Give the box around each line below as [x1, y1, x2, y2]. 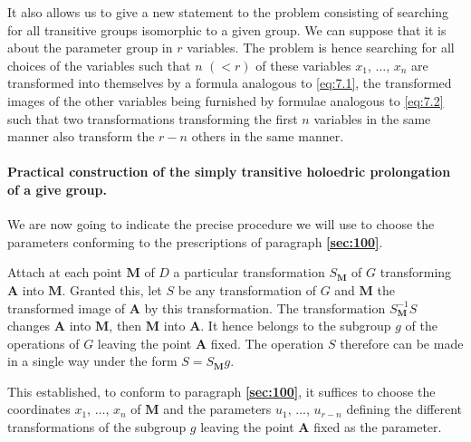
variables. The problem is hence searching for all [187, 38, 455, 57]
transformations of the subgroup [7, 418, 187, 437]
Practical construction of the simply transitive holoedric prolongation [7, 162, 451, 181]
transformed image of [7, 298, 126, 317]
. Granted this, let [62, 280, 162, 299]
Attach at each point [7, 263, 122, 282]
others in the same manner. [191, 127, 344, 146]
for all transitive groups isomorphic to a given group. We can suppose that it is [7, 20, 447, 39]
